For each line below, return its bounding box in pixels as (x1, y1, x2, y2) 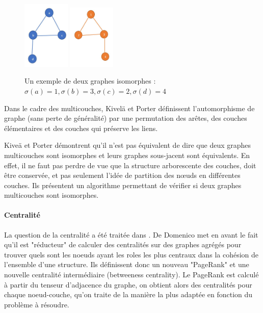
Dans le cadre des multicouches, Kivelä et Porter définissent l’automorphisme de (4, 102, 255, 113)
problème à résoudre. (4, 299, 69, 309)
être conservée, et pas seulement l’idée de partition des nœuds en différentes (4, 170, 241, 180)
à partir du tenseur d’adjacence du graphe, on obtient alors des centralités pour (4, 279, 252, 290)
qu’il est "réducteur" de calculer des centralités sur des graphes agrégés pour (4, 239, 242, 250)
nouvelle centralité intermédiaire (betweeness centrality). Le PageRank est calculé (4, 269, 259, 280)
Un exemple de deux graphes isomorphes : (24, 75, 156, 86)
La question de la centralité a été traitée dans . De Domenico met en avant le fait (4, 229, 258, 240)
